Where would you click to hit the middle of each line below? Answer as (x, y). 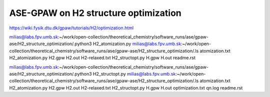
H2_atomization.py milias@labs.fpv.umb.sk (137, 44)
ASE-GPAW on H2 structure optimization (95, 13)
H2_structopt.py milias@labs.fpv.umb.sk (134, 74)
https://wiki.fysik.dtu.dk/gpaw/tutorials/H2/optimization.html (71, 28)
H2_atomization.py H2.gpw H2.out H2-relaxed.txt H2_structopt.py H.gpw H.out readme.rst (102, 58)
